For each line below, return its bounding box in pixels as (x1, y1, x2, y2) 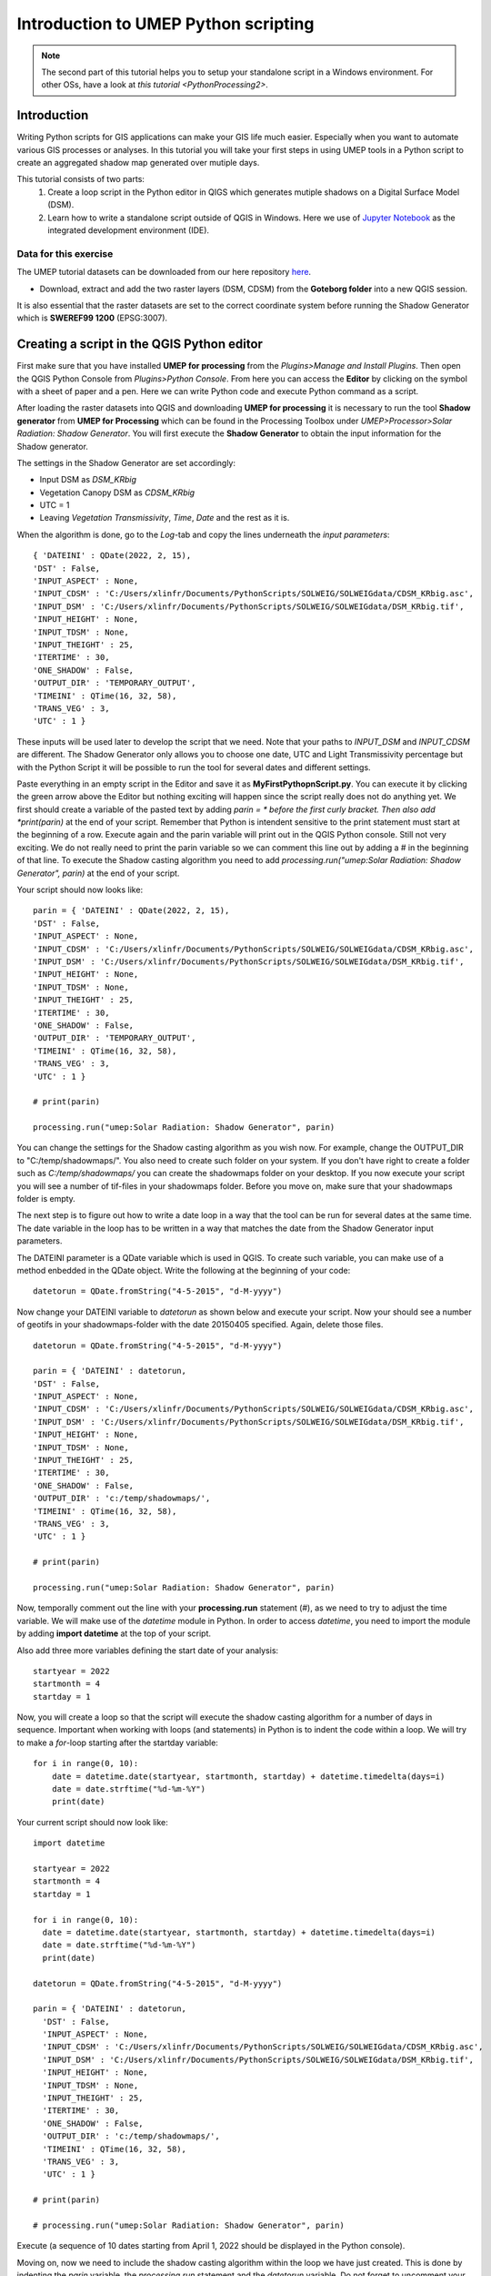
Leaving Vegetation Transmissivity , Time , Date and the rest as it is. (39, 513, 290, 523)
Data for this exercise (16, 247, 114, 259)
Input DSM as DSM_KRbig (39, 474, 136, 485)
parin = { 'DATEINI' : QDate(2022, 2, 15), (33, 906, 230, 916)
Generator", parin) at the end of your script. (16, 868, 180, 879)
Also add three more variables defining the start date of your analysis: (16, 1644, 279, 1656)
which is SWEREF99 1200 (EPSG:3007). (16, 312, 168, 323)
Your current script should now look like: (16, 1816, 168, 1827)
